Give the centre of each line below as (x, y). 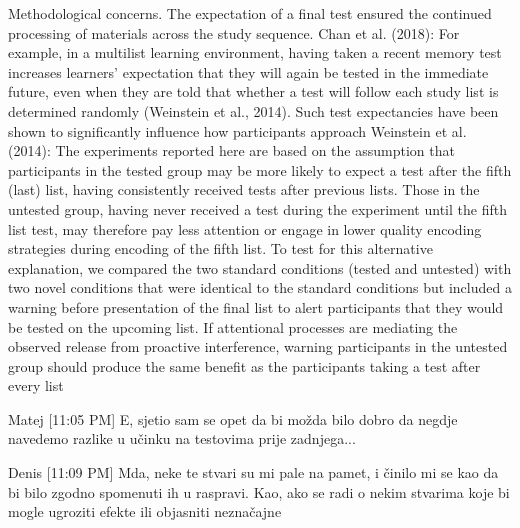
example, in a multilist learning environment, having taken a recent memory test (255, 52)
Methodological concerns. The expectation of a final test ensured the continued (250, 13)
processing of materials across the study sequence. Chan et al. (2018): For (234, 32)
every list (36, 385)
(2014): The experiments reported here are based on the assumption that (231, 150)
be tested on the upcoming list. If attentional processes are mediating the (233, 326)
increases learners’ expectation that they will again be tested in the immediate (248, 71)
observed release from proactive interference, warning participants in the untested (258, 346)
